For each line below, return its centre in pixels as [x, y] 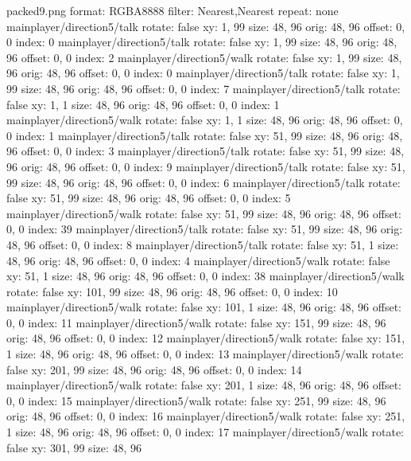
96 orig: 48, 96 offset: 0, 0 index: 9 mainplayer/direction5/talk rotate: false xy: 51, [206, 166]
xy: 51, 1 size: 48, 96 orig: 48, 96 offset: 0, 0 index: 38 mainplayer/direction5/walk [205, 276]
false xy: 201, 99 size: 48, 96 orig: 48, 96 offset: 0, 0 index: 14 [154, 369]
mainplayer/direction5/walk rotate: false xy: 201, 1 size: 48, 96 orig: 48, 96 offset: [204, 385]
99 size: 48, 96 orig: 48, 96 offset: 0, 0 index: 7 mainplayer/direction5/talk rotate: [204, 88]
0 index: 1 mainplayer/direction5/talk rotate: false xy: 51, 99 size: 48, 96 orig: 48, [205, 135]
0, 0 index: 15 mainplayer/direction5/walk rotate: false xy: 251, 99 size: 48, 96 [196, 400]
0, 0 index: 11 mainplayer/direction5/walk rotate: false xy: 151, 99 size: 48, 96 [196, 322]
